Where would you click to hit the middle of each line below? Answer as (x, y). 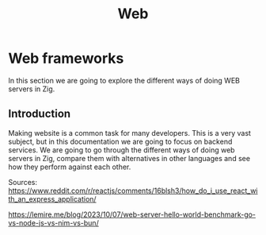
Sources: (23, 182)
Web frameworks (66, 58)
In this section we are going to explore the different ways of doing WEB (124, 80)
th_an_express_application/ (52, 198)
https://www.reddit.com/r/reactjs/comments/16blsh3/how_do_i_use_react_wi (133, 191)
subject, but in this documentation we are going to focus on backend (120, 141)
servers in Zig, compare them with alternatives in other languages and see (129, 158)
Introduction (40, 114)
